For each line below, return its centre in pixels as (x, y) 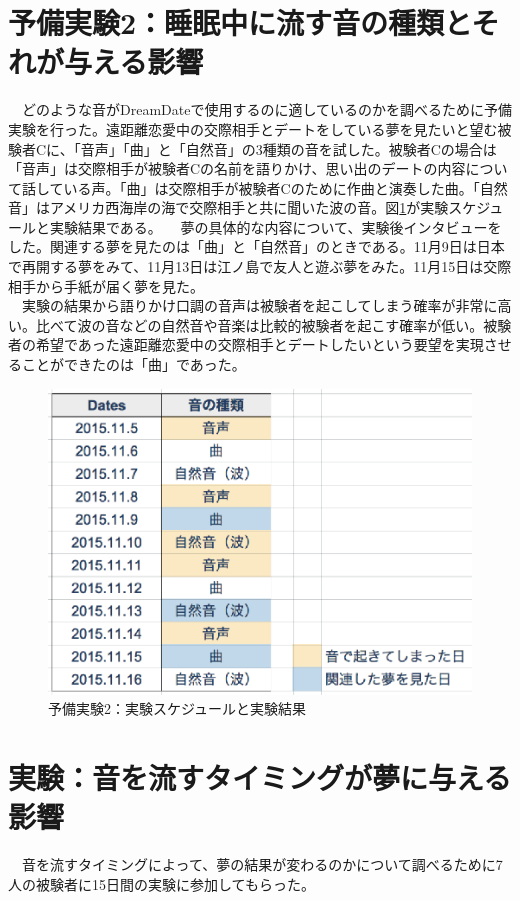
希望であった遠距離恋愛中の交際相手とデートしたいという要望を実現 (259, 344)
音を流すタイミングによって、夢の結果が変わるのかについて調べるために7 (262, 864)
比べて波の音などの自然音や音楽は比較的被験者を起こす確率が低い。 (259, 324)
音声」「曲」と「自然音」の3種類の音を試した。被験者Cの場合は (288, 148)
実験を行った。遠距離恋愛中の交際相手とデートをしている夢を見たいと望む (253, 128)
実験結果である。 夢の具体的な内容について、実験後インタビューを (275, 226)
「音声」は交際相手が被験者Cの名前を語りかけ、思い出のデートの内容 (237, 168)
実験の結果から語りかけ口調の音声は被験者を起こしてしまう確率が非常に (259, 305)
